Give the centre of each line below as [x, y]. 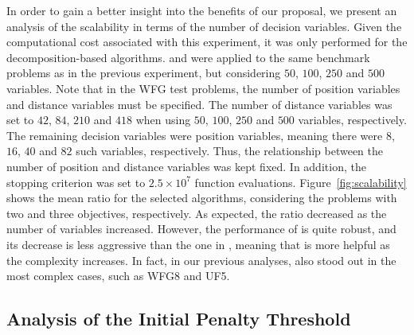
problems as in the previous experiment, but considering [144, 73]
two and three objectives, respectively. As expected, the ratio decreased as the [197, 213]
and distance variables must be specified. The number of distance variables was [199, 104]
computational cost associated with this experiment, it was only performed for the [207, 42]
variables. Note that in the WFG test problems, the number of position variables [203, 88]
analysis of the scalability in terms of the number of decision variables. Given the [204, 26]
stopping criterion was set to [76, 182]
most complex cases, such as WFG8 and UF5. [118, 276]
